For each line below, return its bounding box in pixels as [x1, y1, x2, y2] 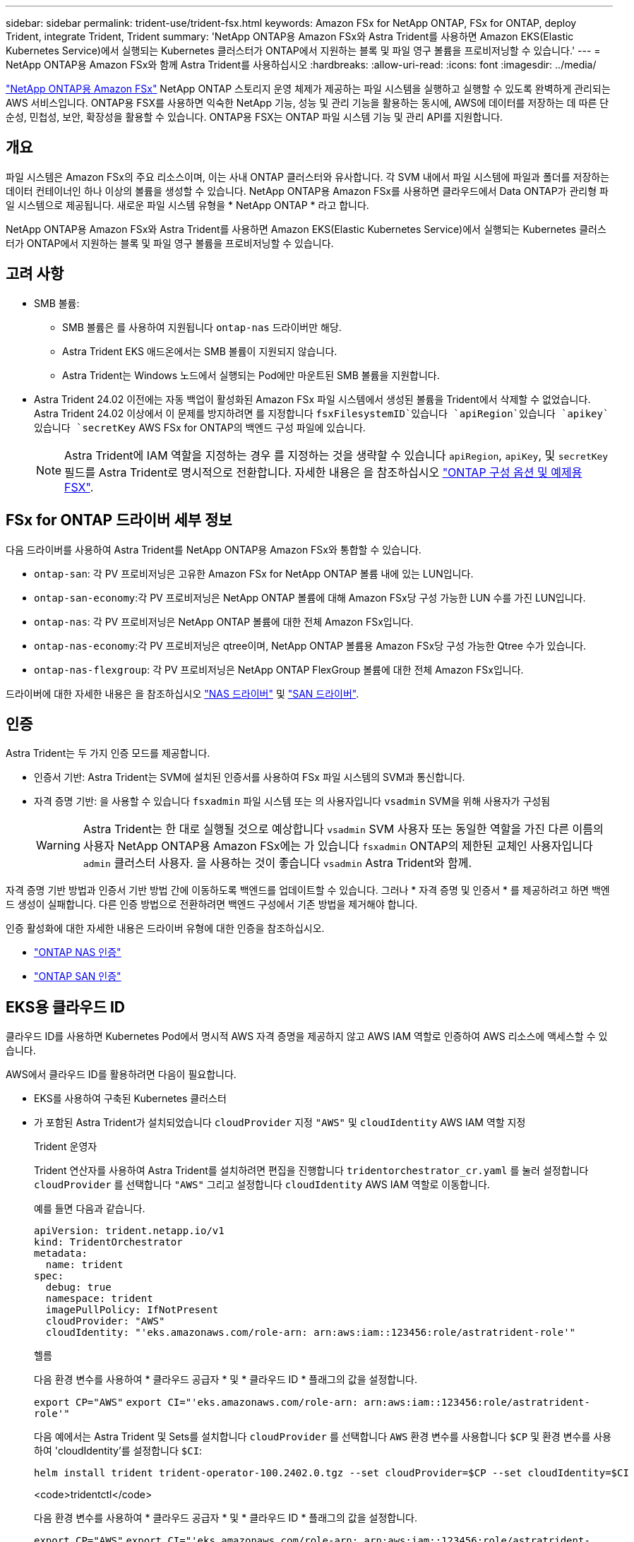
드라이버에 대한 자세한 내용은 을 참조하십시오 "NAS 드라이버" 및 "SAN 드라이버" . [6, 687, 359, 700]
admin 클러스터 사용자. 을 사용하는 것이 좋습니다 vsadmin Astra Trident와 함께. [83, 856, 472, 871]
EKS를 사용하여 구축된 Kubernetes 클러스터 [34, 1092, 227, 1105]
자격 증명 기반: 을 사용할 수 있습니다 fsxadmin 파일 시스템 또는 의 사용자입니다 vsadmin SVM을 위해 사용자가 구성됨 [34, 795, 551, 808]
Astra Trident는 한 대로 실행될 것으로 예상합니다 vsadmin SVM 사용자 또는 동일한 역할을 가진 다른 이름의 [83, 822, 604, 837]
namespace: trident [45, 1293, 153, 1305]
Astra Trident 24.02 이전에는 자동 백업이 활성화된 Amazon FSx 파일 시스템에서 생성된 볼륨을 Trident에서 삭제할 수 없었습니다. [34, 393, 591, 405]
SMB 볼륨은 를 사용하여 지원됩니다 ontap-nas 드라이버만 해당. [62, 321, 342, 333]
